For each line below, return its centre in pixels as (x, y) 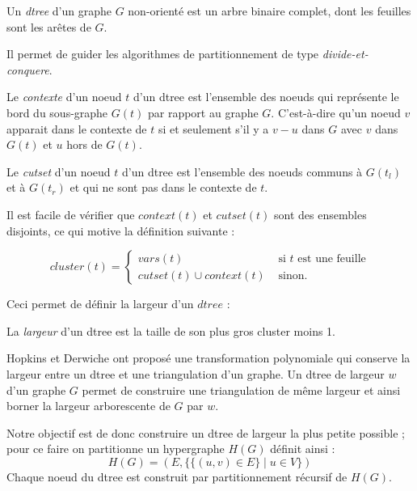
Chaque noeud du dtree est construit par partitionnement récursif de (177, 476)
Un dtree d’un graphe (59, 11)
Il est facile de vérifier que (71, 214)
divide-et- (345, 54)
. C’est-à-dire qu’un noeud (336, 112)
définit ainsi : (303, 449)
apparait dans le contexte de (77, 128)
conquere (28, 69)
